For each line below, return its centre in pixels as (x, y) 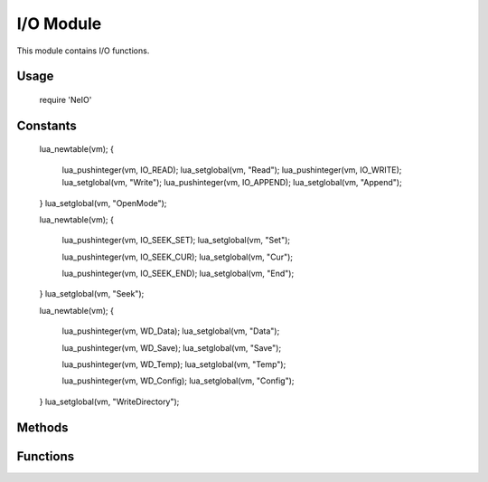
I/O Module (59, 24)
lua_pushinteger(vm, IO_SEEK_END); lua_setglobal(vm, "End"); (178, 274)
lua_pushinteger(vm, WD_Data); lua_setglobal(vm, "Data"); (171, 331)
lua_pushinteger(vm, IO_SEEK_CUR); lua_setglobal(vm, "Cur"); (178, 257)
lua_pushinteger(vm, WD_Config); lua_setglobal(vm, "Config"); (178, 381)
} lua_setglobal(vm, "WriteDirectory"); (109, 402)
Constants (47, 125)
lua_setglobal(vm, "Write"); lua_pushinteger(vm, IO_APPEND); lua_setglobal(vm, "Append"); (232, 183)
